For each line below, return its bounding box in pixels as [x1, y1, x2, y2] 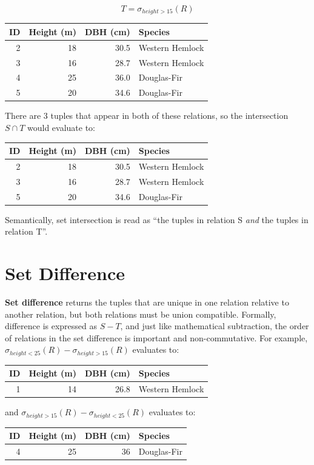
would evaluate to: [27, 121, 96, 134]
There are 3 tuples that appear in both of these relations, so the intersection [5, 109, 289, 122]
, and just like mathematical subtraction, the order [120, 319, 309, 332]
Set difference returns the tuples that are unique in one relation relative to [5, 296, 289, 309]
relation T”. [5, 225, 48, 238]
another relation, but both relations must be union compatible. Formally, [5, 307, 276, 320]
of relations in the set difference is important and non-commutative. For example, [5, 331, 308, 344]
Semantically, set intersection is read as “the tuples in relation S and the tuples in [5, 213, 309, 226]
